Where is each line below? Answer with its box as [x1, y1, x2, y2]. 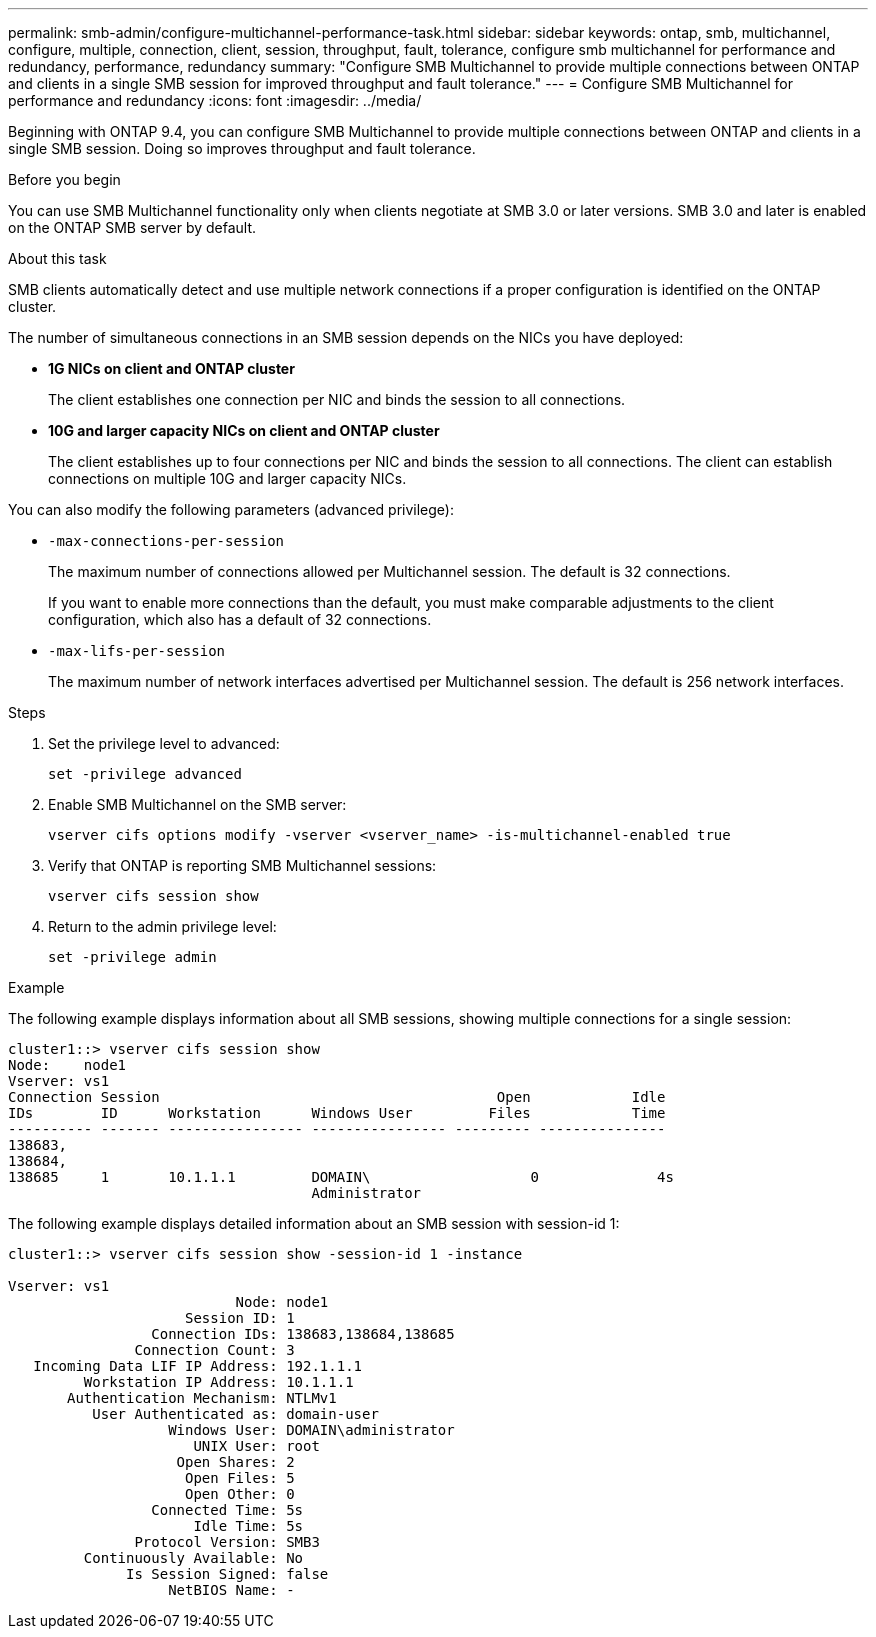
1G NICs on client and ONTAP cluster [48, 360, 295, 377]
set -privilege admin [48, 949, 217, 965]
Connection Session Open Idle [8, 1089, 666, 1105]
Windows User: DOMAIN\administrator [168, 1422, 455, 1438]
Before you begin [8, 171, 121, 188]
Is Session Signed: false [126, 1566, 329, 1582]
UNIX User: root [193, 1438, 320, 1454]
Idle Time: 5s [193, 1518, 304, 1534]
